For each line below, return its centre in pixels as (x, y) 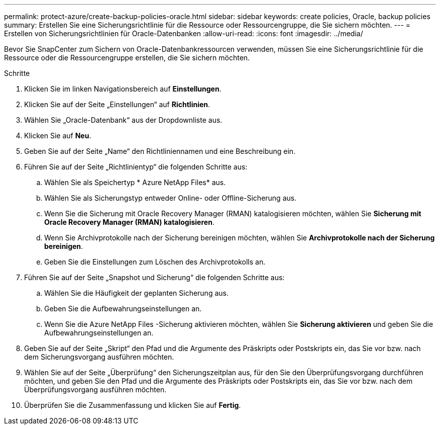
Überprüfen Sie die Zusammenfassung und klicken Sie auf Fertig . (133, 405)
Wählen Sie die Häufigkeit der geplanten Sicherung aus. (136, 293)
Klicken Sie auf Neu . (58, 136)
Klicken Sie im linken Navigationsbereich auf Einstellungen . (123, 89)
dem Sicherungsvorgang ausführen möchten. (99, 357)
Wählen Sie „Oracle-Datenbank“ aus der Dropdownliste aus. (123, 120)
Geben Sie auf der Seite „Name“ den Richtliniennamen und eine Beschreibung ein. (160, 151)
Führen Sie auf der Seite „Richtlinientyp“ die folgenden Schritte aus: (136, 167)
